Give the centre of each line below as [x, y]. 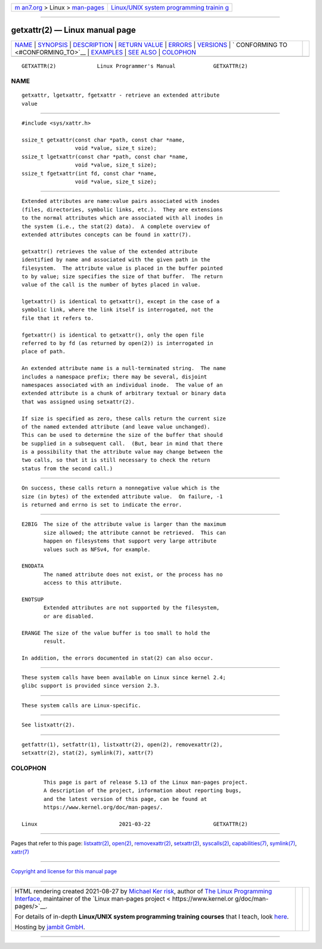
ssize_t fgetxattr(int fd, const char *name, [89, 173]
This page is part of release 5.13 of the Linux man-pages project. [146, 782]
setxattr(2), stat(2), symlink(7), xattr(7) [88, 753]
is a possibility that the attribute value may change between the [122, 452]
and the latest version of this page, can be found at [126, 799]
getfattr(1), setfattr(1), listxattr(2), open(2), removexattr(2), [122, 744]
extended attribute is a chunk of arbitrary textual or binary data [124, 393]
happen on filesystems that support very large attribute [130, 541]
